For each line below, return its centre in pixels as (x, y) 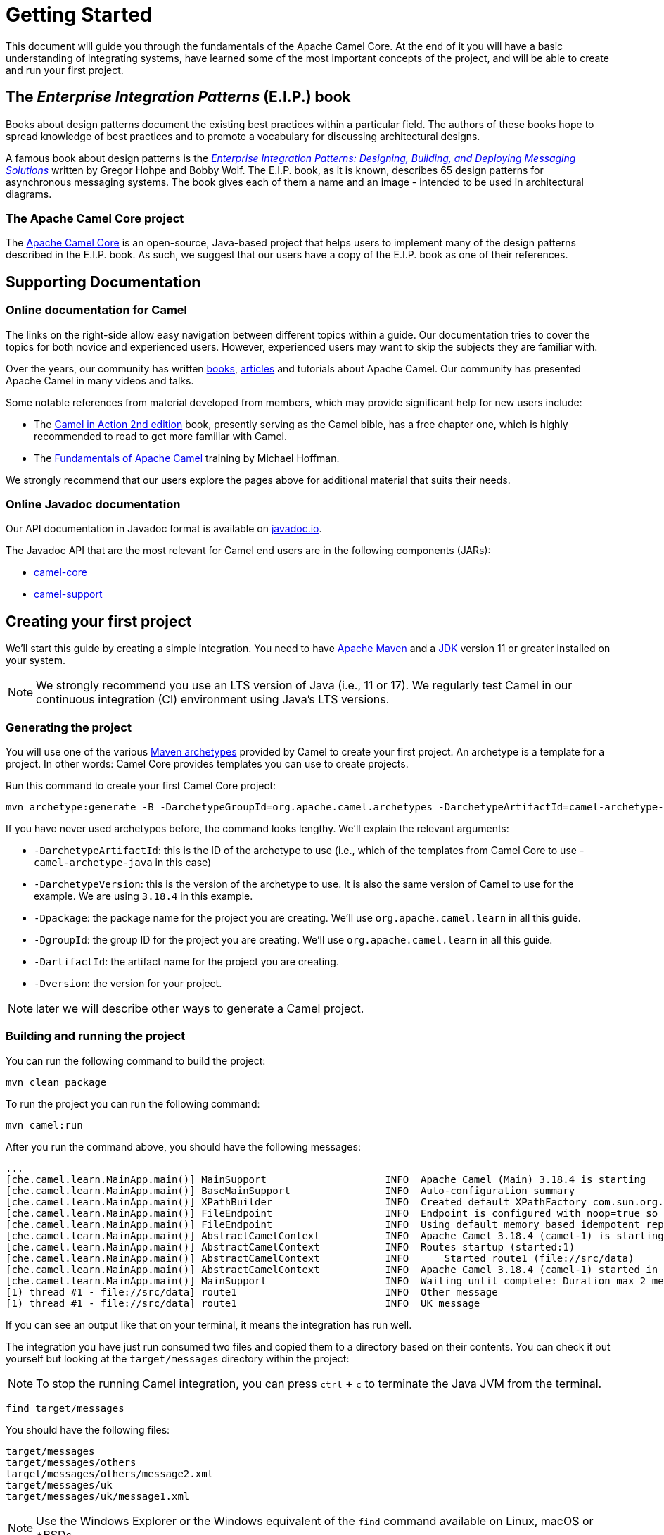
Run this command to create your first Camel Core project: (141, 785)
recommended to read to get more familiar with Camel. (161, 436)
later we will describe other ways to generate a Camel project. (200, 1008)
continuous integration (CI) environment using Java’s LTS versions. (213, 700)
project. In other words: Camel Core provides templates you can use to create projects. (207, 763)
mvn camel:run (44, 1125)
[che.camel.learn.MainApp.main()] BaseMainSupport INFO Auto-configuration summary (290, 1190)
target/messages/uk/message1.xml (98, 1496)
